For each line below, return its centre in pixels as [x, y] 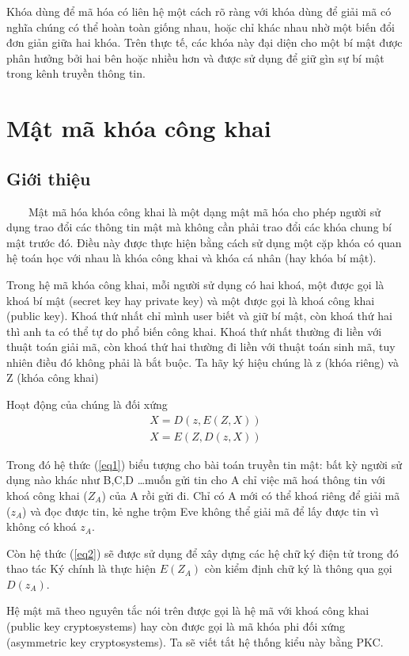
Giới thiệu [49, 178]
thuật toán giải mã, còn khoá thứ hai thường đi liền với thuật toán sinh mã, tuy [201, 347]
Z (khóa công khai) [53, 378]
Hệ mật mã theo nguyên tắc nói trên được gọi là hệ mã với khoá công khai [188, 610]
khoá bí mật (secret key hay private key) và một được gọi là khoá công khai [191, 300]
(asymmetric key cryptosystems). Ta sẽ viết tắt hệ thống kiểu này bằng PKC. [195, 641]
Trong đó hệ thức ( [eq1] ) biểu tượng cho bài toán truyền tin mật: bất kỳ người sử [204, 464]
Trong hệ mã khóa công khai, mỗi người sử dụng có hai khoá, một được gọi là [195, 284]
